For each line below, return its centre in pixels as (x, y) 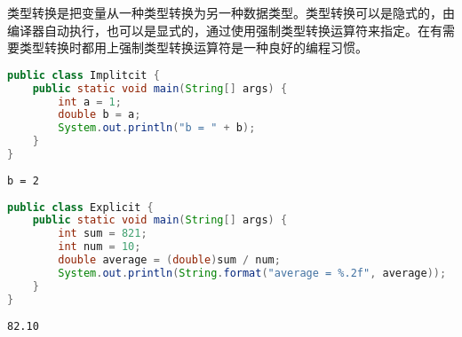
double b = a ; (100, 115)
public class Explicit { (80, 207)
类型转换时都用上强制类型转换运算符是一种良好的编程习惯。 (193, 47)
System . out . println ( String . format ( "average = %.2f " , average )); (252, 273)
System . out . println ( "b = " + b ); (157, 128)
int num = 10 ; (100, 247)
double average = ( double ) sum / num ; (169, 260)
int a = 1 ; (90, 102)
